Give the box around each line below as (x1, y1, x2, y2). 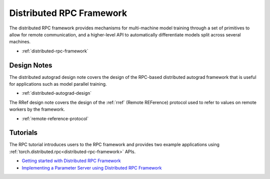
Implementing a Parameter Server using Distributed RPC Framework (21, 165, 162, 171)
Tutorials (9, 129, 37, 137)
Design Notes (9, 61, 52, 69)
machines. (9, 39, 31, 45)
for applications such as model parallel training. (9, 81, 107, 87)
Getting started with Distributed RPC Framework (21, 158, 121, 164)
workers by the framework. (9, 106, 65, 112)
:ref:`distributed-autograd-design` (21, 90, 92, 96)
